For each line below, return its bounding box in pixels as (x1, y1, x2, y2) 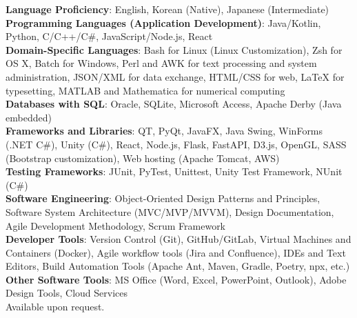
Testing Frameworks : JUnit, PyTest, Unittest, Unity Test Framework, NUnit (6, 164, 343, 179)
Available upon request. (6, 299, 105, 314)
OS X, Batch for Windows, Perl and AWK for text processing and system (6, 56, 317, 70)
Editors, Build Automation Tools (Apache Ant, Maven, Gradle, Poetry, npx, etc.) (6, 259, 350, 273)
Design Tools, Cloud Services (6, 286, 128, 300)
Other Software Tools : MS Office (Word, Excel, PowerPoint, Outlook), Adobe (6, 272, 347, 286)
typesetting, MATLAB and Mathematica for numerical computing (6, 83, 285, 97)
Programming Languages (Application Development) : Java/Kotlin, (6, 15, 321, 30)
